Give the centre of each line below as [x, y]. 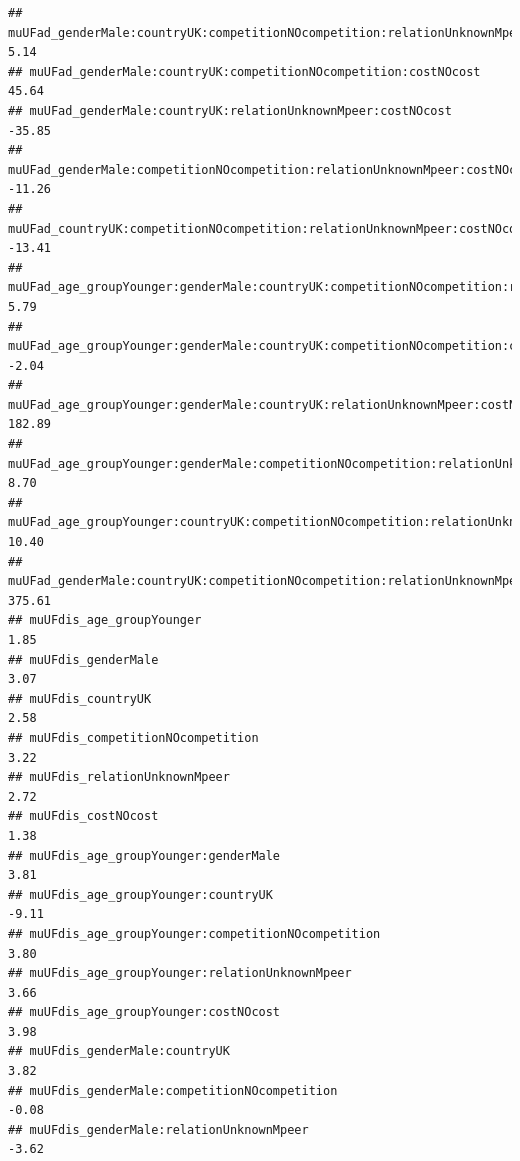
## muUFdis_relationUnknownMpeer [119, 777]
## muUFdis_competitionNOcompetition [133, 737]
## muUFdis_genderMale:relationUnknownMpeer [158, 1129]
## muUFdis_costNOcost [83, 816]
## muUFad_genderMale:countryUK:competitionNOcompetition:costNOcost [244, 71]
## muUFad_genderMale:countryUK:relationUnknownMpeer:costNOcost [230, 110]
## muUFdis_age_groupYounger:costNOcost [144, 1012]
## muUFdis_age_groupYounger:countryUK [140, 894]
